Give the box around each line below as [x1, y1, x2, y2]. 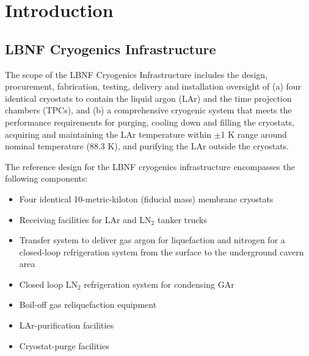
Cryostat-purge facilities [19, 339, 109, 352]
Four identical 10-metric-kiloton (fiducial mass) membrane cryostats [19, 192, 274, 205]
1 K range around [220, 127, 287, 140]
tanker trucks [157, 213, 207, 226]
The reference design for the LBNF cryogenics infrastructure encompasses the [5, 160, 295, 173]
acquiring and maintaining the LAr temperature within [5, 127, 211, 140]
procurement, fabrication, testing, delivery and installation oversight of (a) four [5, 80, 302, 93]
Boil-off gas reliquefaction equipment [19, 298, 157, 311]
